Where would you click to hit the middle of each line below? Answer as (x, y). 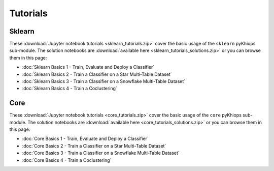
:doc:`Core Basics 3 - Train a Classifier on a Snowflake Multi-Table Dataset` (101, 153)
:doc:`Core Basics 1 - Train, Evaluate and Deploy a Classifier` (85, 139)
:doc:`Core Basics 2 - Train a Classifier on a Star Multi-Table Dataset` (94, 146)
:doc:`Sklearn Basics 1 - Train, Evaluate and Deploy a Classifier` (88, 67)
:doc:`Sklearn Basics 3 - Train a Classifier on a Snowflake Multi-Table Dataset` (104, 81)
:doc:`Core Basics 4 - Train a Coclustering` (67, 160)
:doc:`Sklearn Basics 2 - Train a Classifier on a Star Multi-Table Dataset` (97, 74)
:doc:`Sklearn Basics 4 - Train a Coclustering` (70, 89)
